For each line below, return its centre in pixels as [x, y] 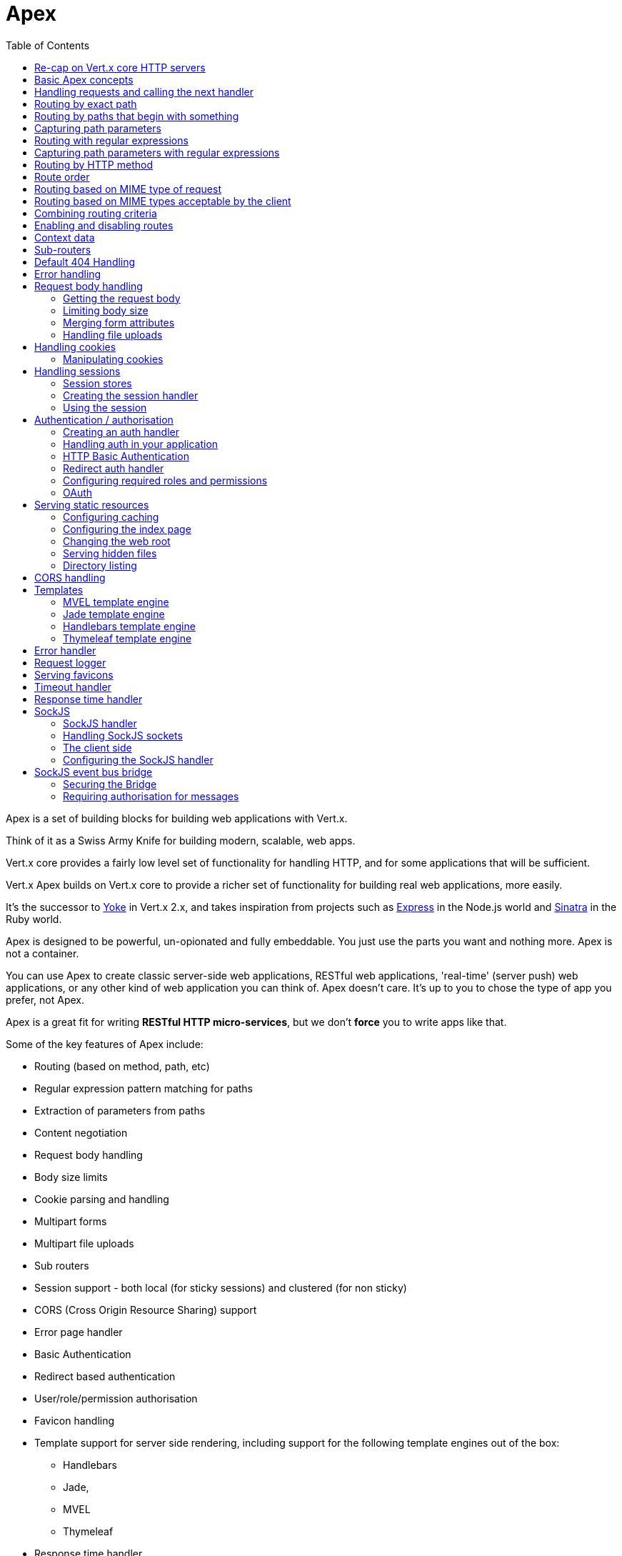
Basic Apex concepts [84, 79]
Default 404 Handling [85, 261]
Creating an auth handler [121, 432]
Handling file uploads [113, 334]
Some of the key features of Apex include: [105, 1044]
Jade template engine [114, 614]
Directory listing [100, 565]
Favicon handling [75, 1420]
